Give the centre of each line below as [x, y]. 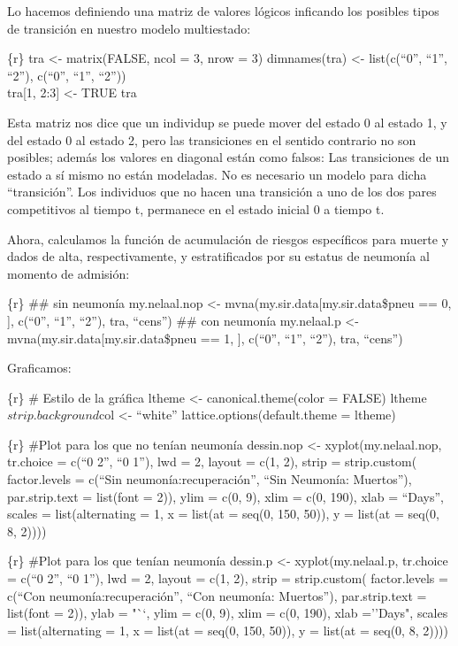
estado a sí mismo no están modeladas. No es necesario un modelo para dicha [217, 174]
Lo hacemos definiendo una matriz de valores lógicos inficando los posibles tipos [223, 11]
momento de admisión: [69, 273]
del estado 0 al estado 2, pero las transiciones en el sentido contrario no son [212, 139]
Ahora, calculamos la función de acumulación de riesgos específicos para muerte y [228, 238]
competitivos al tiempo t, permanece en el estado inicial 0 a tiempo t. [196, 208]
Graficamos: [39, 368]
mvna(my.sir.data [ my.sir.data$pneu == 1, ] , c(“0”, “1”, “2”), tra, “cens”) [205, 338]
